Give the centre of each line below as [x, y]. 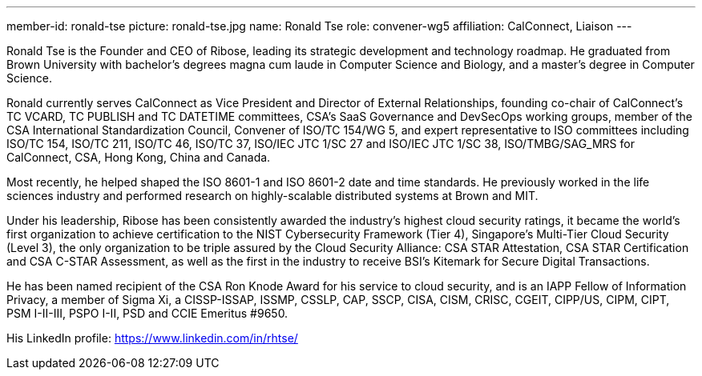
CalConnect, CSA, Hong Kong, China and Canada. [139, 157]
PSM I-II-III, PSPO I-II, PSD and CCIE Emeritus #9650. [147, 313]
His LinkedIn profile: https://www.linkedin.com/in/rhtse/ [152, 338]
